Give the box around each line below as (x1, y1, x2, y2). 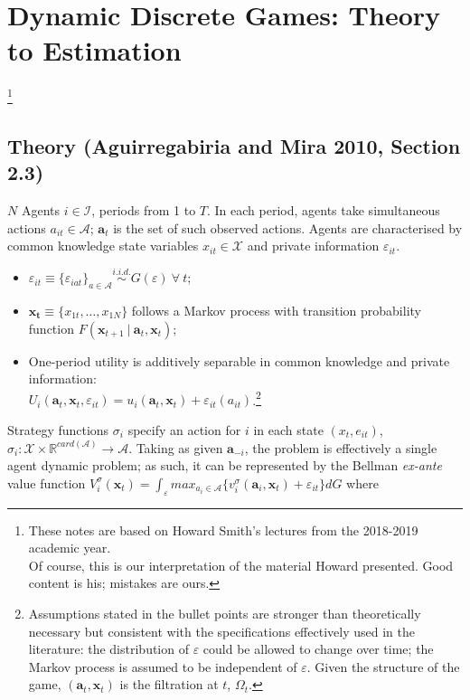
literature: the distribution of (28, 639, 189, 658)
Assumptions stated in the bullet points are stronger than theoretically (28, 603, 421, 622)
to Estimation (7, 32, 182, 69)
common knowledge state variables (7, 236, 199, 255)
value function (7, 473, 86, 492)
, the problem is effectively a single (244, 438, 437, 457)
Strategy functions (7, 420, 109, 439)
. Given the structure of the (306, 657, 460, 676)
